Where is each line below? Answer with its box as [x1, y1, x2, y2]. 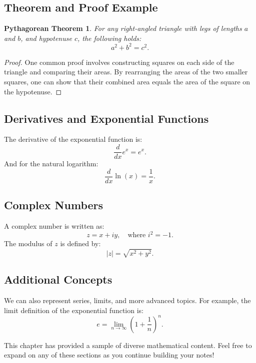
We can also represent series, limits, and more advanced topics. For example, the [4, 295, 251, 306]
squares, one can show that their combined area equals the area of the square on [4, 76, 250, 87]
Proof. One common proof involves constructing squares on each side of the [4, 56, 234, 67]
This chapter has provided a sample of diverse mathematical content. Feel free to [4, 340, 252, 350]
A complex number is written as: [4, 220, 104, 231]
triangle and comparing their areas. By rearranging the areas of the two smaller [4, 66, 248, 77]
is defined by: [60, 238, 101, 249]
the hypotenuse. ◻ [4, 86, 62, 96]
